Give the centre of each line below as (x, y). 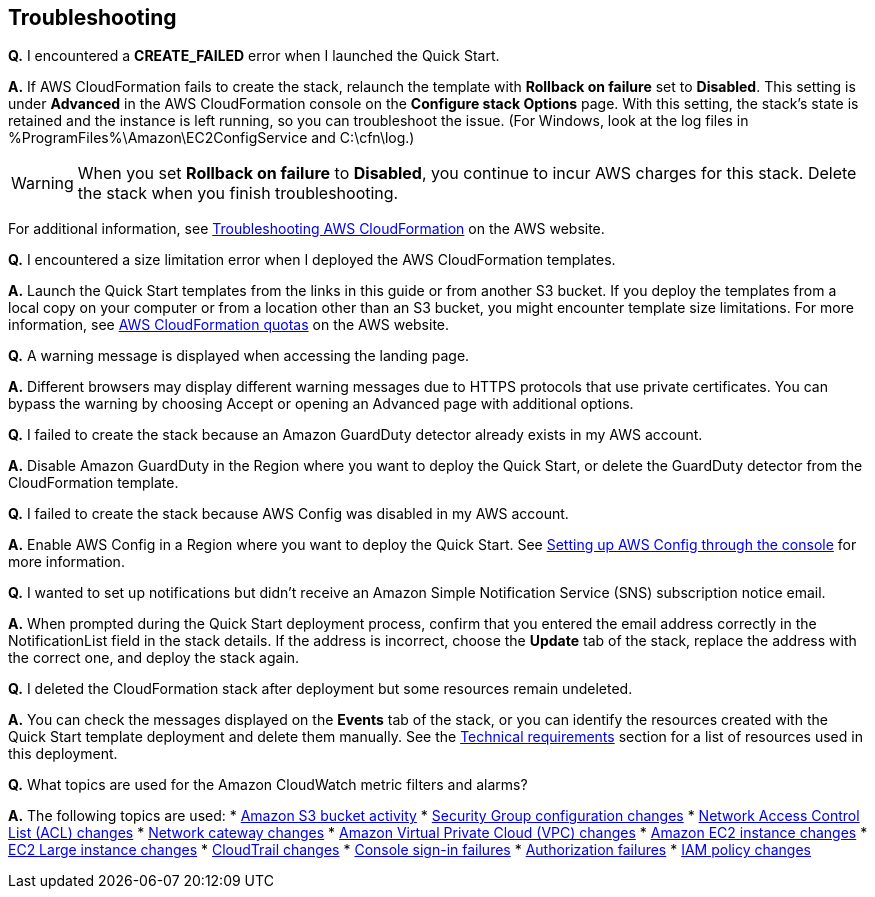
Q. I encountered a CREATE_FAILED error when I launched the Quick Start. (254, 56)
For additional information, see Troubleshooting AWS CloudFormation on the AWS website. (306, 229)
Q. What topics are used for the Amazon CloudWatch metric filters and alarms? (268, 785)
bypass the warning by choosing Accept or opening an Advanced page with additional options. (321, 404)
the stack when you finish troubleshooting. (238, 193)
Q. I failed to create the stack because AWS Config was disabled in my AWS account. (288, 514)
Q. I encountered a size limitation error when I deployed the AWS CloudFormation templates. (312, 260)
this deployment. (63, 754)
